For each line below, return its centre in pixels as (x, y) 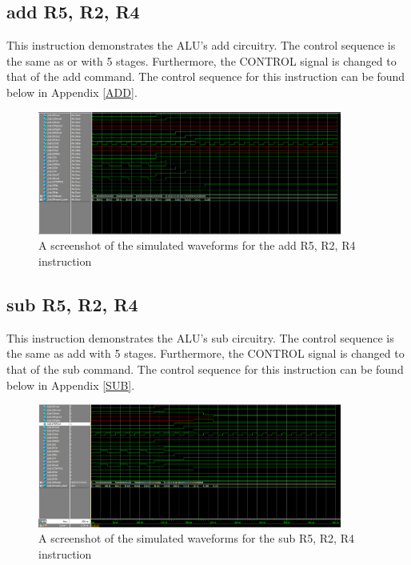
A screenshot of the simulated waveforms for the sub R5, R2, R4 (196, 538)
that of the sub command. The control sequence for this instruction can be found (205, 369)
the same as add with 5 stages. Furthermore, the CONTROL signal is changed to (205, 353)
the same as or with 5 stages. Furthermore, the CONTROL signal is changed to (202, 60)
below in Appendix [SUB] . (71, 385)
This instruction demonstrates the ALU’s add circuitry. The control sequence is (201, 45)
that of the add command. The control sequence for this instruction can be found (206, 76)
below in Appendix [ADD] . (72, 92)
